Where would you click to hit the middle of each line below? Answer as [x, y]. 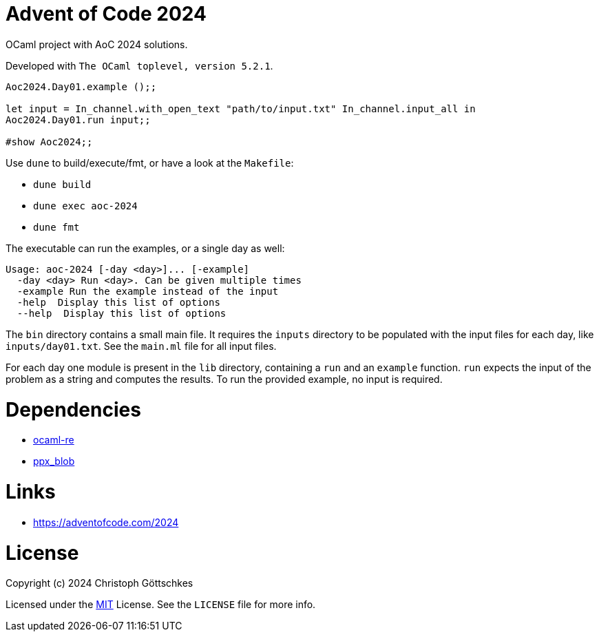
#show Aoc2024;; [49, 142]
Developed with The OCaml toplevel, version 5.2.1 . [139, 65]
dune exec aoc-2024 [85, 206]
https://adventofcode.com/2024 [106, 522]
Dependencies [73, 409]
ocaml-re [54, 440]
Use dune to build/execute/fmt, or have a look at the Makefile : [150, 163]
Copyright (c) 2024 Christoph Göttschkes [99, 583]
